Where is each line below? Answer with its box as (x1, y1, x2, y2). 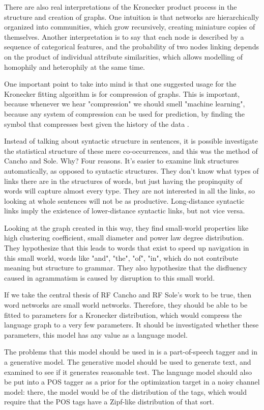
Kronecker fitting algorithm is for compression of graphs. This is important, (4, 88, 240, 99)
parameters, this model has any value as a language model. (4, 329, 188, 340)
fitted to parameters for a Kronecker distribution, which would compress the (4, 309, 242, 320)
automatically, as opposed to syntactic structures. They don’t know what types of (4, 165, 259, 176)
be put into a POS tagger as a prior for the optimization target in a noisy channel (4, 376, 260, 387)
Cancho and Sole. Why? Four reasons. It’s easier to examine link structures (4, 155, 239, 166)
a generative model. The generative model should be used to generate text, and (4, 357, 251, 367)
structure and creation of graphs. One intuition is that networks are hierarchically (4, 11, 259, 22)
